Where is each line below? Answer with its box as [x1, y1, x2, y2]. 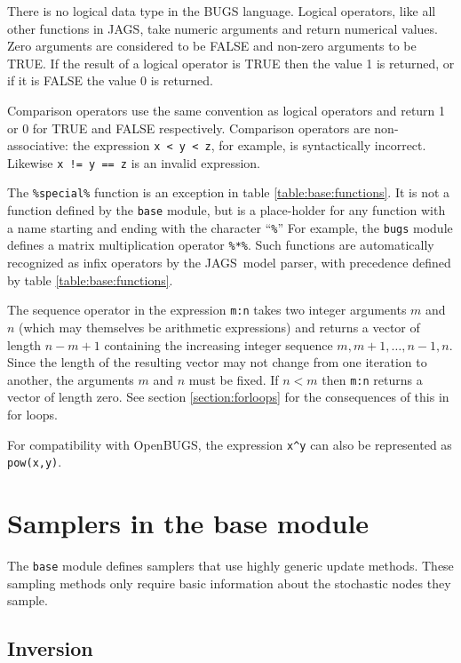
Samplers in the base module [7, 505, 370, 541]
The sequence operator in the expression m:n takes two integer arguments [7, 300, 407, 319]
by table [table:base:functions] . [7, 270, 173, 289]
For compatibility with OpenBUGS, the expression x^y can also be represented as [7, 435, 452, 453]
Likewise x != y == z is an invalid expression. [7, 153, 261, 172]
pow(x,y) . [7, 452, 62, 471]
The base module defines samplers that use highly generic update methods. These [7, 556, 454, 574]
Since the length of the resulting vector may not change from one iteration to [7, 353, 427, 371]
